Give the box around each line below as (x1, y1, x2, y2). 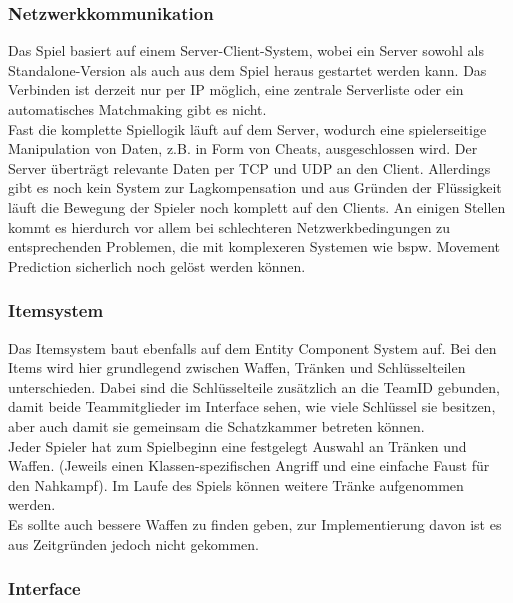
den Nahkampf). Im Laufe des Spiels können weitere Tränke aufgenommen (8, 474, 464, 495)
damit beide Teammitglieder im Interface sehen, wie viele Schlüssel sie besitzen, (8, 396, 496, 417)
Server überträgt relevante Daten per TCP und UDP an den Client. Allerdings (8, 157, 491, 178)
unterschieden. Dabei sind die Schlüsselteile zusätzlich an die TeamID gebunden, (8, 376, 500, 397)
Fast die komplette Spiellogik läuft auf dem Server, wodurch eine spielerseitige (8, 118, 487, 139)
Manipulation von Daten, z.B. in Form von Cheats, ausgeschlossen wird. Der (8, 138, 478, 159)
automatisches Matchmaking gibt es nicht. (8, 99, 267, 119)
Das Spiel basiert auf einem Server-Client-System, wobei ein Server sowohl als (8, 40, 484, 61)
